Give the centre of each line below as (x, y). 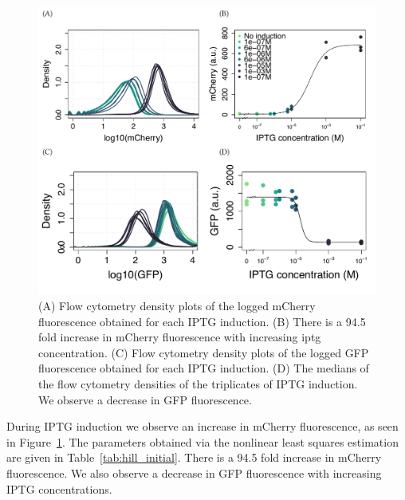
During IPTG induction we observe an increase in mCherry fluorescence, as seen (202, 426)
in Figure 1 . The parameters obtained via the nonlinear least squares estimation (202, 441)
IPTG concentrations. (59, 488)
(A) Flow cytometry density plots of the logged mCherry (177, 306)
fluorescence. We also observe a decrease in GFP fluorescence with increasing (194, 473)
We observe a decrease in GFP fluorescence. (145, 399)
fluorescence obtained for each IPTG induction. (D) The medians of (204, 368)
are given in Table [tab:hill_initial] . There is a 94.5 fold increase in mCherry (194, 457)
